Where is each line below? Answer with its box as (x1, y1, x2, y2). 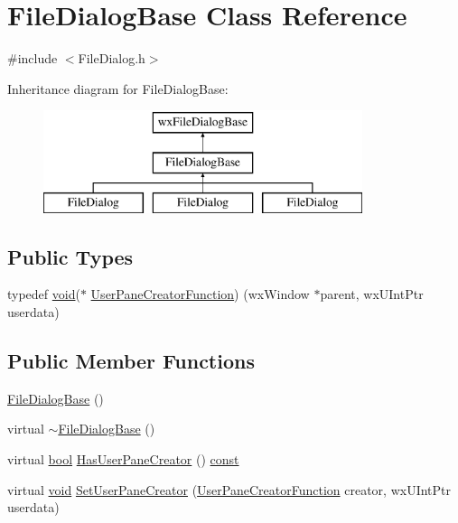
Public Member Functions (7, 347, 255, 375)
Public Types (7, 242, 134, 270)
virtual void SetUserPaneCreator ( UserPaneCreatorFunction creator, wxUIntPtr (7, 480, 452, 499)
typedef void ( (7, 285, 80, 304)
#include (7, 49, 58, 68)
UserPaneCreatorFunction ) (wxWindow (90, 285, 310, 304)
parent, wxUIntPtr (320, 285, 424, 304)
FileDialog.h (78, 49, 145, 68)
